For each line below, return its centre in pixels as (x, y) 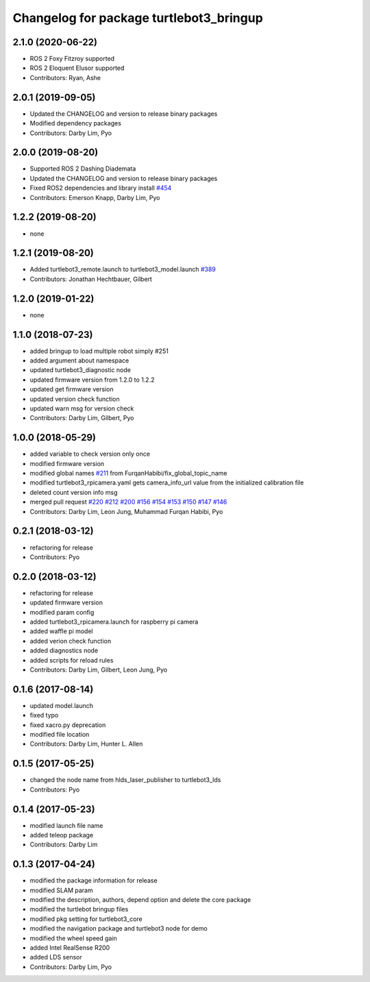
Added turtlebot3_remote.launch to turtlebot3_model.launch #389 (123, 269)
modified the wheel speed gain (74, 938)
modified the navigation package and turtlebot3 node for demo (119, 929)
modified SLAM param (61, 890)
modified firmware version (67, 463)
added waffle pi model (61, 631)
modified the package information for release (94, 881)
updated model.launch (62, 705)
